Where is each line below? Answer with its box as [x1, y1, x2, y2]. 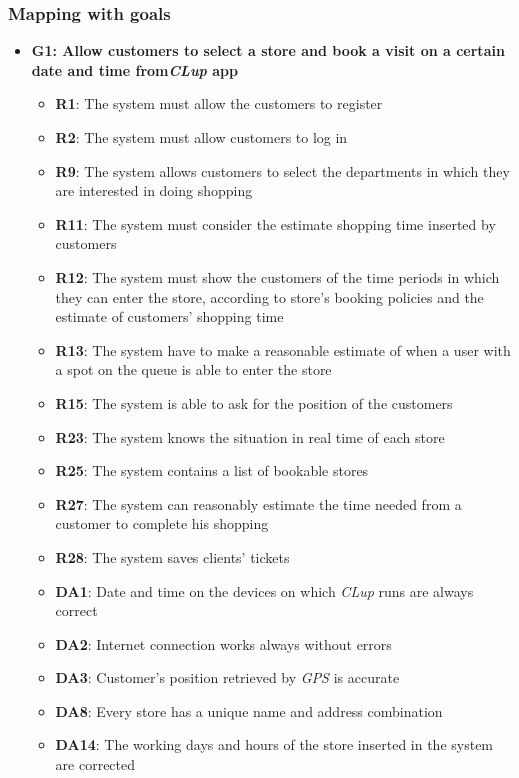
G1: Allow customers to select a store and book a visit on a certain [31, 40, 505, 61]
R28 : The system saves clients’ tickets [55, 546, 290, 567]
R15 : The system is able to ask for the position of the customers [55, 392, 453, 413]
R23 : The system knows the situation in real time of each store [55, 426, 445, 447]
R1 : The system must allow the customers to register [55, 93, 383, 114]
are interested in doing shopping [55, 180, 253, 201]
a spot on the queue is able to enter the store [55, 359, 332, 380]
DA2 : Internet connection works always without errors [55, 633, 392, 654]
